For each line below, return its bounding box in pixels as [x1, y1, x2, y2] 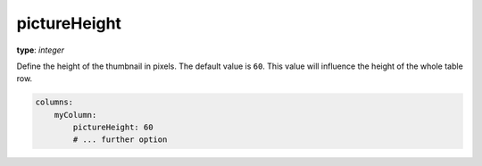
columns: [35, 97, 74, 107]
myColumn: [54, 110, 97, 120]
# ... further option [72, 135, 168, 145]
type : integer [16, 45, 65, 55]
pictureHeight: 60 [72, 122, 154, 133]
